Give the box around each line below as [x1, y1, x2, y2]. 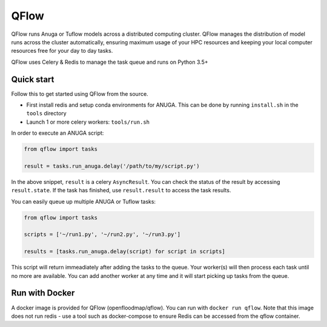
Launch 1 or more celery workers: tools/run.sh [26, 118, 150, 126]
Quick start [11, 74, 54, 84]
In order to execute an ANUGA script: [11, 129, 104, 137]
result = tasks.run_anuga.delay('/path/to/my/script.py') [24, 163, 200, 169]
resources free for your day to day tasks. [11, 47, 113, 55]
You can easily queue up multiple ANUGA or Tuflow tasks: [11, 198, 156, 205]
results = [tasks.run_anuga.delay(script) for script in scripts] [24, 248, 225, 255]
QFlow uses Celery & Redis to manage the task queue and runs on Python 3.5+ [11, 58, 208, 66]
